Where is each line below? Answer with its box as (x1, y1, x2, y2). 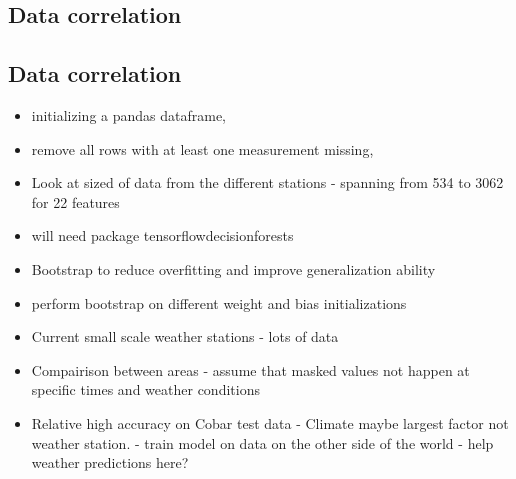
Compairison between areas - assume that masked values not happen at (31, 359, 470, 380)
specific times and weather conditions (31, 379, 260, 400)
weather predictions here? (31, 452, 189, 473)
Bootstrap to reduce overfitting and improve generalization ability (31, 258, 436, 279)
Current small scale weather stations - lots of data (31, 326, 339, 347)
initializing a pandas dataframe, (31, 104, 227, 125)
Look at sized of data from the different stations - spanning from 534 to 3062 (31, 172, 504, 193)
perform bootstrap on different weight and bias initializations (31, 292, 407, 313)
